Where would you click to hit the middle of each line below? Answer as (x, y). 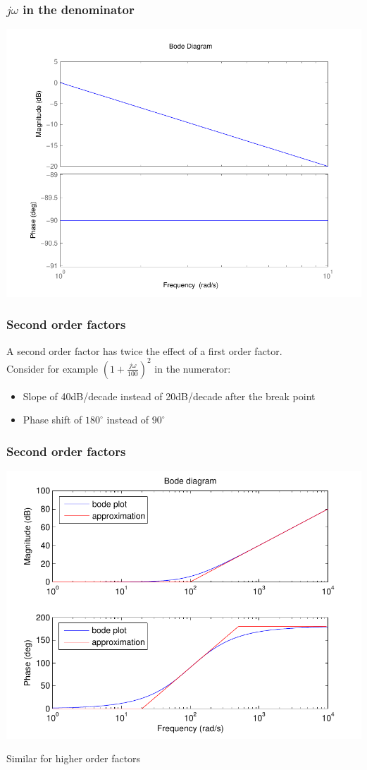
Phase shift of (52, 420)
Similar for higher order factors (74, 758)
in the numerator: (193, 368)
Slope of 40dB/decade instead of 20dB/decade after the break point (169, 396)
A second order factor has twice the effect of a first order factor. (144, 350)
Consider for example (52, 368)
